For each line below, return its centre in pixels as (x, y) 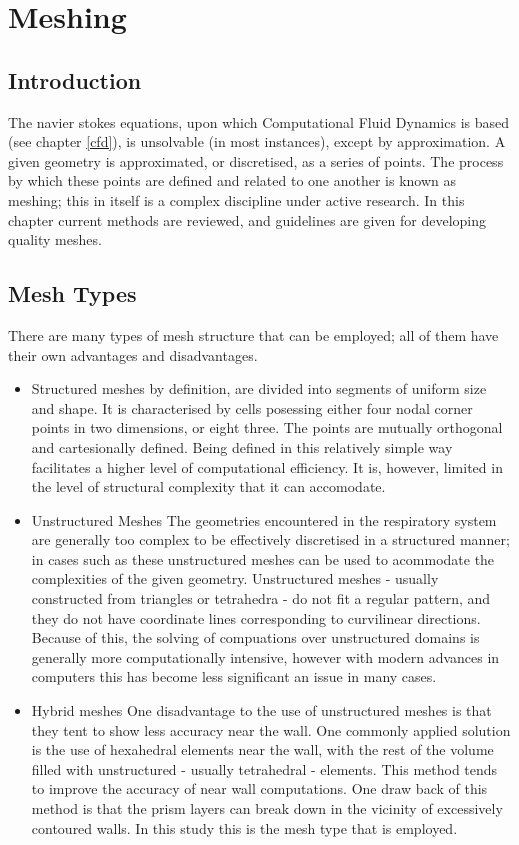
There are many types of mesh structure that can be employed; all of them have (253, 334)
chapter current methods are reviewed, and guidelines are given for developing (247, 219)
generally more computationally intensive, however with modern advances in (265, 656)
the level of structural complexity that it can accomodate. (208, 486)
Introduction (75, 79)
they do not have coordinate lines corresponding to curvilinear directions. (256, 617)
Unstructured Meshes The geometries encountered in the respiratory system (264, 519)
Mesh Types (72, 293)
